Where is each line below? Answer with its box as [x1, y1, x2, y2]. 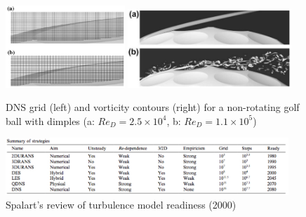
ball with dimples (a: [6, 113, 95, 128]
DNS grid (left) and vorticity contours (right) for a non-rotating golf [6, 100, 300, 114]
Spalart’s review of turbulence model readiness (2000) [6, 197, 237, 212]
